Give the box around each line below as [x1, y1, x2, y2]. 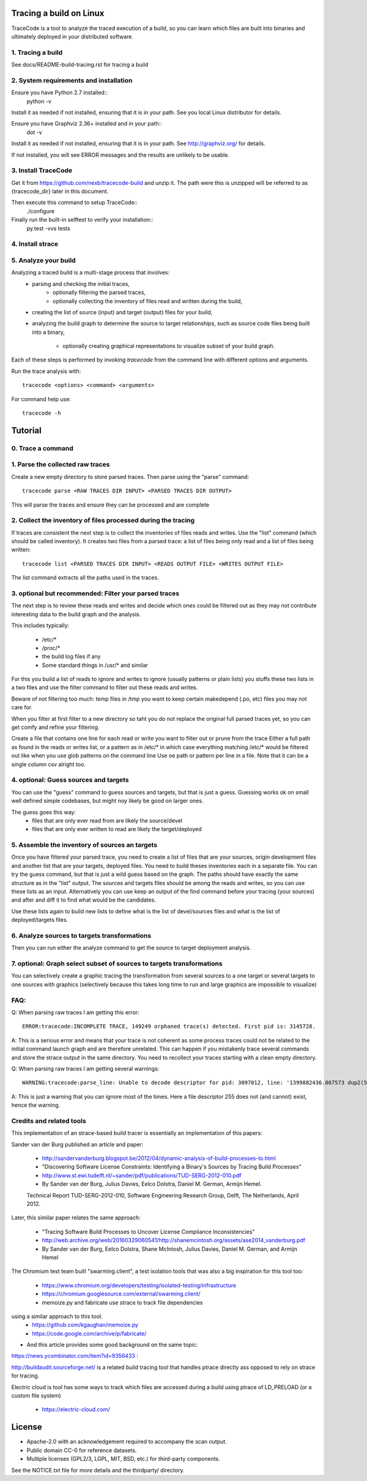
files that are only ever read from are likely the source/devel [32, 816, 183, 824]
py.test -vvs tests [26, 224, 70, 232]
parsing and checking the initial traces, [32, 280, 130, 287]
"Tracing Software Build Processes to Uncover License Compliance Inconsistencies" [42, 1228, 255, 1235]
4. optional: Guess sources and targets [11, 775, 129, 784]
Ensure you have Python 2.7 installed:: [11, 89, 108, 96]
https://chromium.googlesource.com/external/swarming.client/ [42, 1290, 201, 1298]
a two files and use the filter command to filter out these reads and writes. [11, 684, 198, 692]
